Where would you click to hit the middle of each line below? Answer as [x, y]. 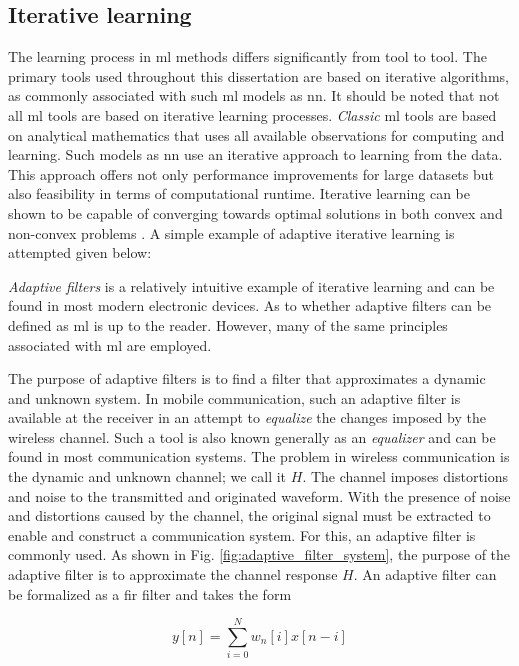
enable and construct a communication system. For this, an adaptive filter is [242, 534]
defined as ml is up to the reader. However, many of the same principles [228, 324]
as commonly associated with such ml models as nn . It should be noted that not [254, 95]
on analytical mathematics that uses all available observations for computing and [256, 134]
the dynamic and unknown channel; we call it [147, 476]
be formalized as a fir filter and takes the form [150, 593]
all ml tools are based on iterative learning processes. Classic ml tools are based [252, 114]
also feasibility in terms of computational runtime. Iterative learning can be [239, 193]
